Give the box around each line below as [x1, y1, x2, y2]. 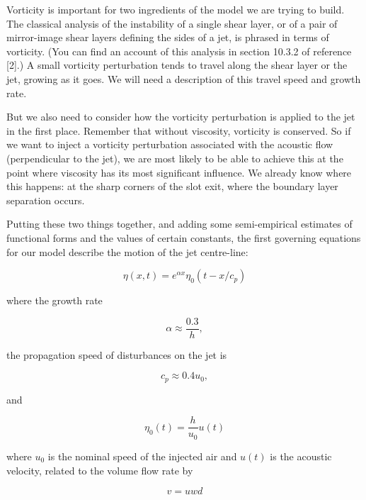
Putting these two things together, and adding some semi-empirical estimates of [6, 216, 353, 231]
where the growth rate [6, 293, 103, 308]
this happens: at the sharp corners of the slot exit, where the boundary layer [6, 179, 338, 194]
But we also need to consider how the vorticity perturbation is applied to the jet [6, 109, 355, 124]
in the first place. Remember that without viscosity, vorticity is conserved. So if [6, 123, 351, 138]
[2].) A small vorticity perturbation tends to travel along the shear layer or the [6, 57, 348, 72]
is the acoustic [270, 448, 332, 463]
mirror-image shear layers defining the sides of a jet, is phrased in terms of [6, 30, 329, 45]
